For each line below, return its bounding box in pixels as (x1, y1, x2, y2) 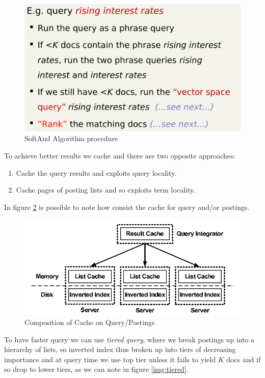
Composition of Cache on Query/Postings (24, 317, 155, 328)
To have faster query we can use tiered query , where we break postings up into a (4, 334, 255, 344)
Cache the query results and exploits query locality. (16, 167, 177, 178)
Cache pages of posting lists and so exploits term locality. (16, 184, 196, 195)
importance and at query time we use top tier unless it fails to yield (4, 354, 216, 364)
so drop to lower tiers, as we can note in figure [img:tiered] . (4, 364, 189, 374)
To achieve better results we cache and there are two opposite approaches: (4, 150, 235, 160)
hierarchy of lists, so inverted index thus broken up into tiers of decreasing (4, 344, 236, 355)
